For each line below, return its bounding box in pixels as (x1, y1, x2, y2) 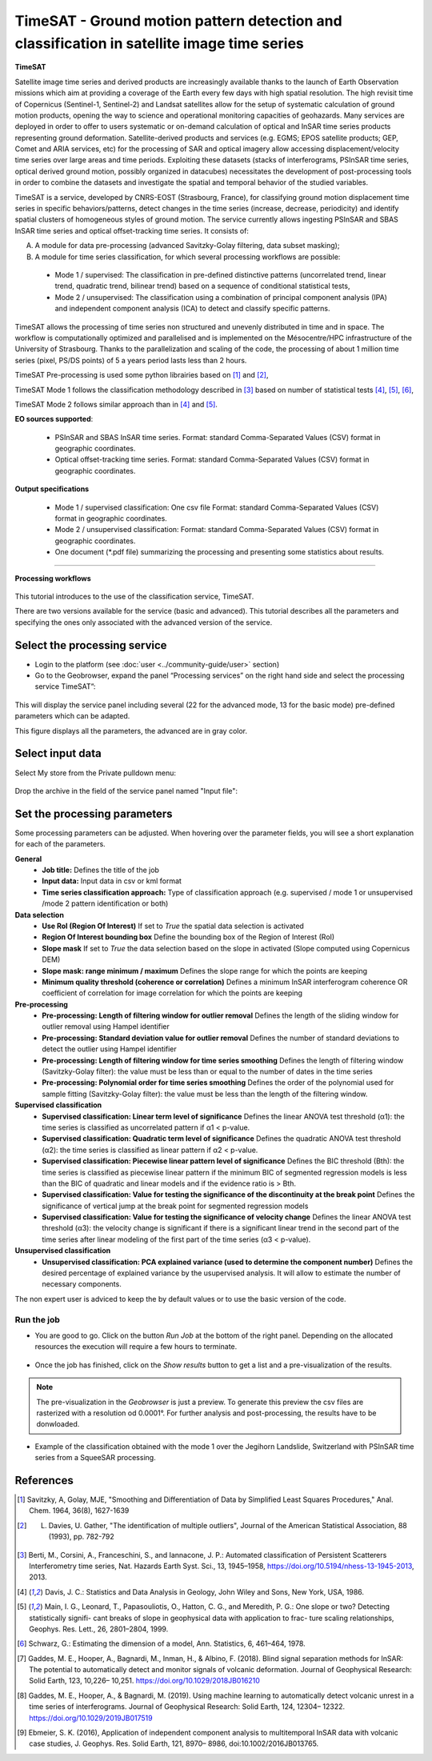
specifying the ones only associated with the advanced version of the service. (14, 617, 273, 627)
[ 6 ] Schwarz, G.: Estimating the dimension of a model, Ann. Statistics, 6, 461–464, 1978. (17, 1639, 306, 1648)
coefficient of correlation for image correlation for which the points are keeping (42, 988, 303, 998)
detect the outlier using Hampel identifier (42, 1044, 178, 1054)
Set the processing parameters (14, 806, 173, 820)
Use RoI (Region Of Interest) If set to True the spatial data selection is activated (42, 921, 304, 931)
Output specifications (14, 484, 90, 494)
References (14, 1473, 74, 1487)
